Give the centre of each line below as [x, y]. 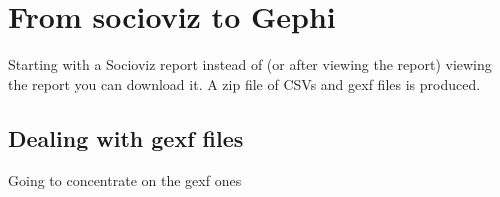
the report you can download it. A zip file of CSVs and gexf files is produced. [244, 83]
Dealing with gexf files [126, 137]
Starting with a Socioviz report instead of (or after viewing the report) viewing [250, 64]
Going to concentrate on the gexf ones [125, 179]
